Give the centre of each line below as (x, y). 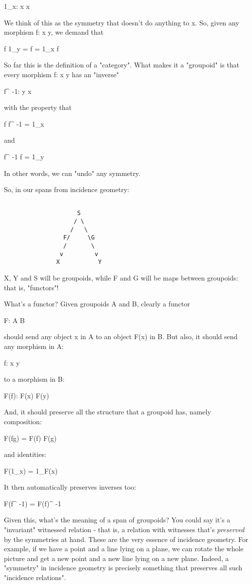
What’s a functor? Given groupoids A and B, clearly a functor (97, 304)
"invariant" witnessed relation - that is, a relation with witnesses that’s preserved (124, 530)
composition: (23, 421)
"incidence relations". (35, 577)
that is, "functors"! (31, 287)
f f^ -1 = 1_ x (24, 123)
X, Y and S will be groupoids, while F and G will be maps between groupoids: (121, 277)
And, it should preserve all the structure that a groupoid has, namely (107, 412)
